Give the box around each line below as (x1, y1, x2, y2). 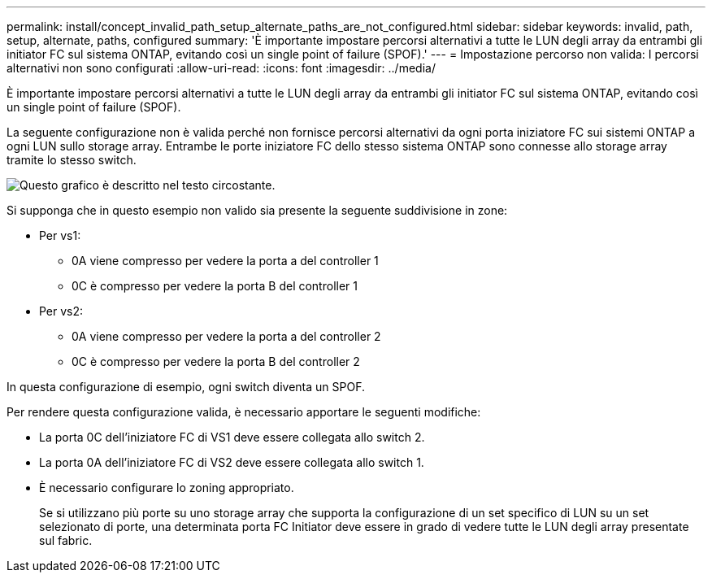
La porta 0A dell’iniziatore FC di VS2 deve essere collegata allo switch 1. (39, 455, 424, 469)
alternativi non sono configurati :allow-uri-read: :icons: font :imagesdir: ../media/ (7, 61, 436, 75)
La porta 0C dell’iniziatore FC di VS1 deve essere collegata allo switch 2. (39, 430, 425, 444)
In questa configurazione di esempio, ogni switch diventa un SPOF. (7, 380, 365, 394)
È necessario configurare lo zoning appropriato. (39, 481, 294, 494)
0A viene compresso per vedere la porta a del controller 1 (72, 254, 379, 268)
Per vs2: (39, 304, 84, 318)
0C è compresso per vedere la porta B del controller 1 (72, 279, 358, 293)
